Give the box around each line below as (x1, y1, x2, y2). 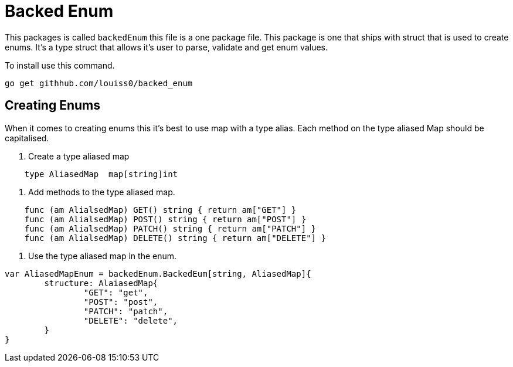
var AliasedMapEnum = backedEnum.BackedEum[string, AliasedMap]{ (5, 269, 311, 278)
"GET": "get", (83, 287, 148, 297)
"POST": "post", (83, 297, 158, 307)
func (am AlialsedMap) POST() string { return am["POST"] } (24, 214, 307, 224)
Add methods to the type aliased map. (28, 186, 175, 197)
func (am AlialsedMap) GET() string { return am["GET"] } (24, 205, 297, 215)
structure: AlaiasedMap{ (44, 278, 158, 288)
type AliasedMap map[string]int (24, 169, 178, 179)
